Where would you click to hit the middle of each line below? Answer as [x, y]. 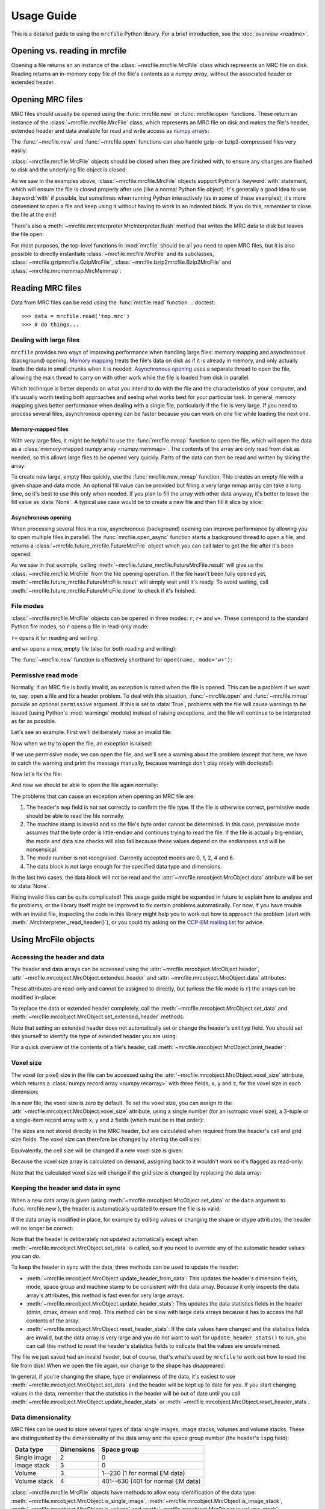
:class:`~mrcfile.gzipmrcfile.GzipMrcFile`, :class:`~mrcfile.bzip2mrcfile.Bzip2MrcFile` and [121, 262]
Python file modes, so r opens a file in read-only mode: [80, 627]
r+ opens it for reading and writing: [55, 637]
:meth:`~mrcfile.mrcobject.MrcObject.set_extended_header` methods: [98, 1016]
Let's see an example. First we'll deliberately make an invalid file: [91, 732]
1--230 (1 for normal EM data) [143, 1473]
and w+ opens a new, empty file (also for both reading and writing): [94, 648]
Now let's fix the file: [37, 774]
